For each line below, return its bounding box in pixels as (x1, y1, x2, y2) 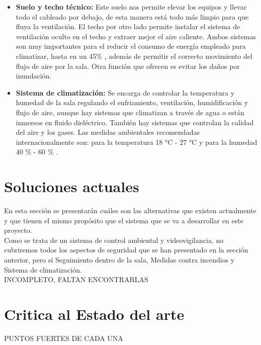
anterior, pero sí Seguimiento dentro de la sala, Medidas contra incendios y (4, 254, 235, 265)
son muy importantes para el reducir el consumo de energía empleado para (16, 41, 246, 51)
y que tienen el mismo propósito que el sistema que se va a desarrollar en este (4, 215, 243, 225)
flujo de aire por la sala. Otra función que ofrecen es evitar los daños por (16, 60, 240, 71)
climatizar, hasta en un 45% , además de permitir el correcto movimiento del (16, 50, 252, 61)
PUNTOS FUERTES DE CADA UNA (4, 332, 123, 343)
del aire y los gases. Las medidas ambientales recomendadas (16, 127, 200, 137)
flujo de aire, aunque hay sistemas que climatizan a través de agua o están (16, 107, 244, 117)
